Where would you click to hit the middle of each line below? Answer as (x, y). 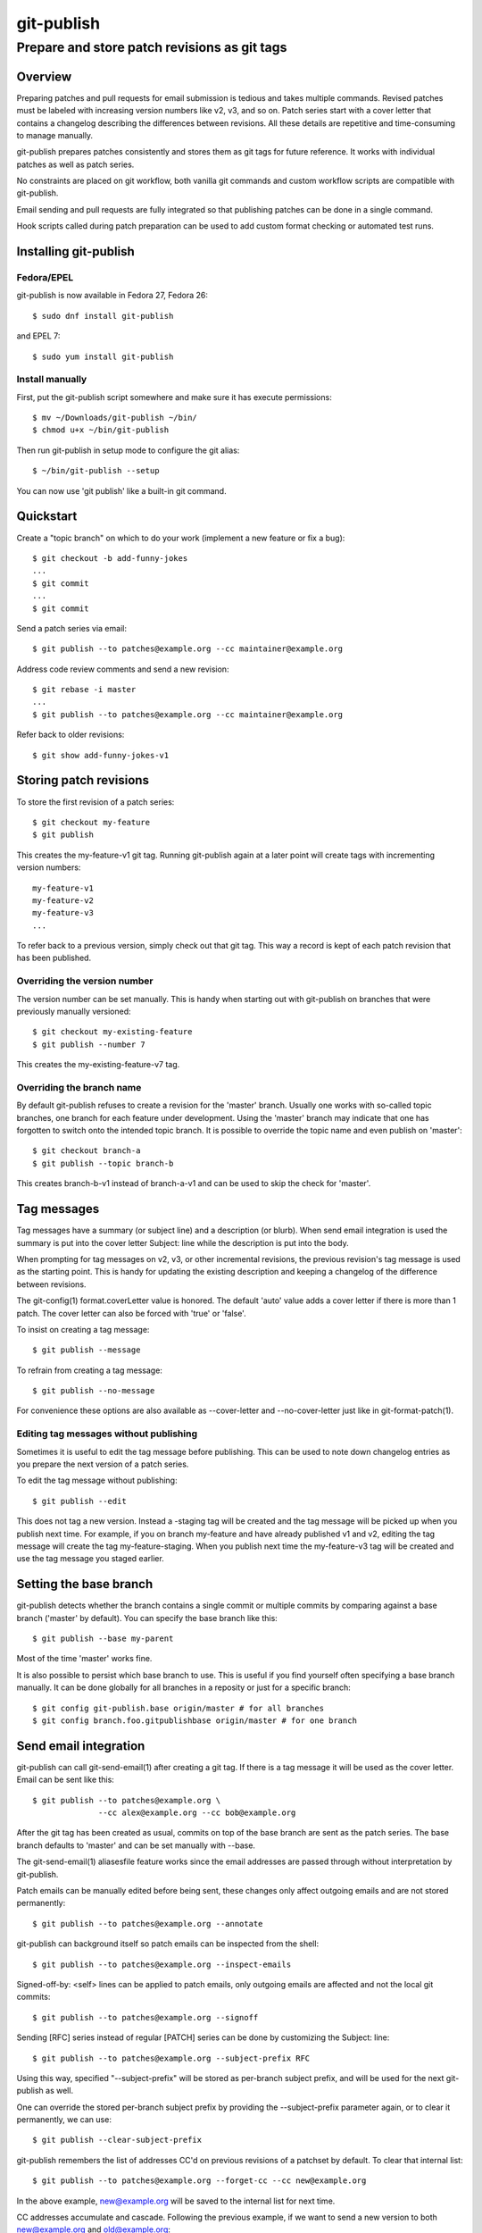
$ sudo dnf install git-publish (103, 316)
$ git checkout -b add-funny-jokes (110, 558)
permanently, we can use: (64, 2120)
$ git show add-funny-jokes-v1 (101, 755)
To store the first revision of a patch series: (96, 802)
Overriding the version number (85, 981)
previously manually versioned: (74, 1011)
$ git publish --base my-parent (103, 1639)
